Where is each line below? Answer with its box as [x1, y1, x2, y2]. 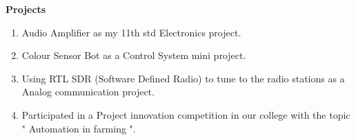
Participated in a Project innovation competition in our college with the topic [21, 107, 350, 121]
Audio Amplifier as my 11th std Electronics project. [21, 25, 241, 39]
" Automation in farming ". [21, 121, 136, 135]
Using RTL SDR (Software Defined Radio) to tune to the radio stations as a [21, 71, 345, 85]
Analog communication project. [21, 84, 155, 99]
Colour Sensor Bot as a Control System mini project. [21, 48, 246, 62]
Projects [6, 2, 46, 16]
